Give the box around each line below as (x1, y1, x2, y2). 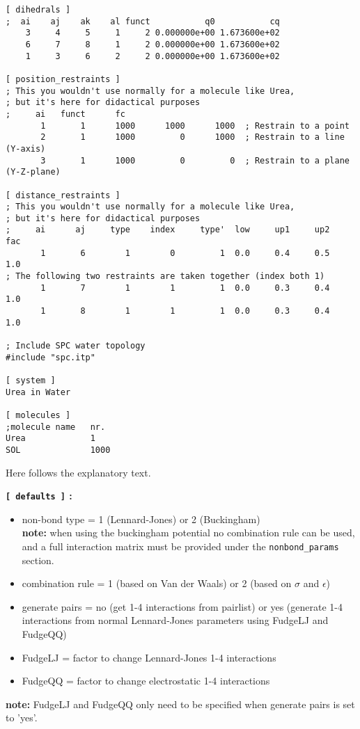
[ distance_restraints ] (6, 190, 120, 200)
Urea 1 (6, 433, 95, 444)
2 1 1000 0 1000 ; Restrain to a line (40, 132, 345, 143)
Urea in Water (6, 387, 71, 397)
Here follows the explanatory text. (6, 465, 151, 479)
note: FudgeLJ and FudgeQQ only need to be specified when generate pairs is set (6, 696, 355, 711)
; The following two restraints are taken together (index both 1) (6, 271, 325, 282)
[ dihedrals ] (6, 5, 71, 15)
